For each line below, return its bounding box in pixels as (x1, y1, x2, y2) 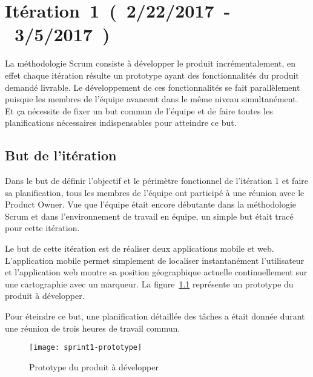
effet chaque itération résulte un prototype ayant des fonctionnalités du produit (5, 68, 299, 81)
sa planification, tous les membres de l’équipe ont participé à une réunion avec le (5, 186, 305, 198)
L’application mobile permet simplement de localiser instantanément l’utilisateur (5, 254, 305, 266)
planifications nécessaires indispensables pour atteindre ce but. (5, 116, 237, 129)
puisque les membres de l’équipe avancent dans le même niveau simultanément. (5, 93, 298, 105)
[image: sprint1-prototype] (29, 343, 142, 352)
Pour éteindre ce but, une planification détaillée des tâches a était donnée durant (5, 310, 305, 323)
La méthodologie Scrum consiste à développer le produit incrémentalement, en (5, 57, 295, 70)
